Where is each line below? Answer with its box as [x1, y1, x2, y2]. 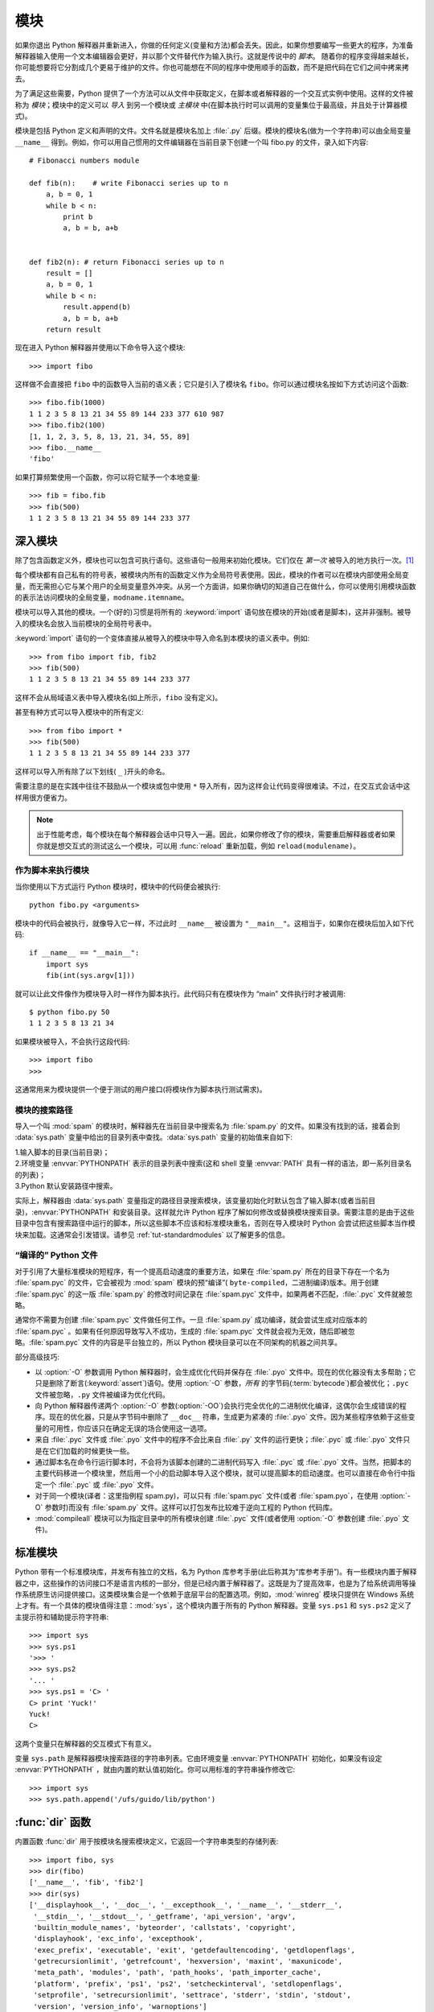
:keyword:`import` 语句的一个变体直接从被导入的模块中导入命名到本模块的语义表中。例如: [14, 633, 310, 643]
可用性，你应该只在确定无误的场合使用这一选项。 [48, 1423, 211, 1433]
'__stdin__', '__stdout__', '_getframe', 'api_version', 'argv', [33, 1911, 297, 1921]
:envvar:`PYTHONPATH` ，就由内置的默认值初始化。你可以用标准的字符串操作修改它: [14, 1765, 296, 1775]
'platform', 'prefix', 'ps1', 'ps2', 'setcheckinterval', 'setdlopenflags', [33, 1979, 343, 1988]
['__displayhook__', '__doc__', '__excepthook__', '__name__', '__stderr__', [29, 1900, 343, 1910]
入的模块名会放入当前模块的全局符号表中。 [14, 618, 156, 628]
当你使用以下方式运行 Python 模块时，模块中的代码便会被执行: [14, 881, 221, 891]
